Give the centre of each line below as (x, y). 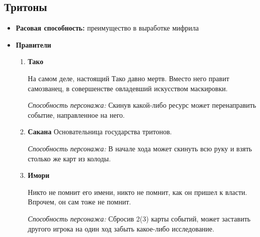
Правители (34, 44)
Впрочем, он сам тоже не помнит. (79, 202)
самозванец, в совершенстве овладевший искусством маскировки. (128, 88)
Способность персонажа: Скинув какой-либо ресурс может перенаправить (142, 105)
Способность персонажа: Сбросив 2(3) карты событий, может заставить (139, 218)
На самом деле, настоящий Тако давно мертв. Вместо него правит (128, 78)
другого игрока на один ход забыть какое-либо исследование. (121, 228)
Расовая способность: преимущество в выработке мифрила (107, 28)
